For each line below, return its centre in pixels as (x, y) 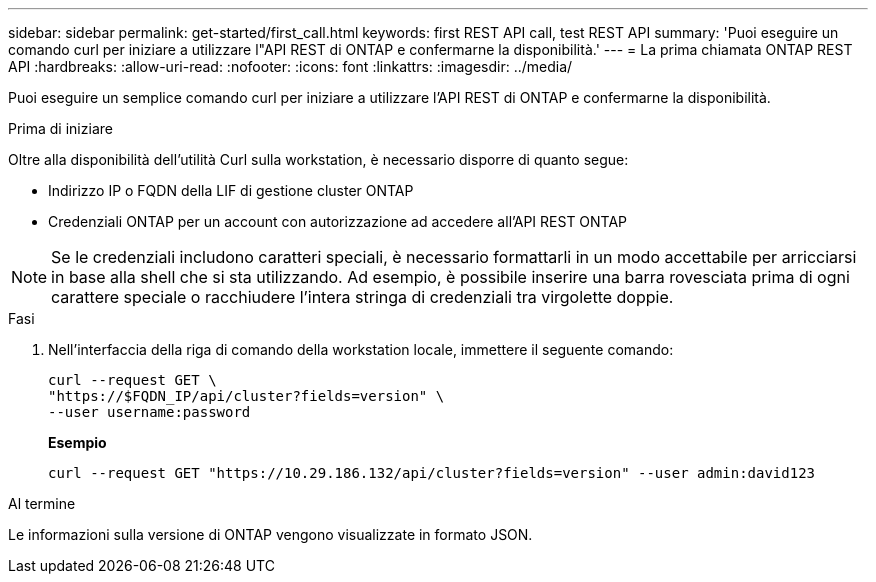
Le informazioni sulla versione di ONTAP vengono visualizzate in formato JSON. (270, 534)
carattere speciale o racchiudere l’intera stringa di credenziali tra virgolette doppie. (362, 297)
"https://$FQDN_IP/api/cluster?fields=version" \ (246, 396)
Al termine (42, 503)
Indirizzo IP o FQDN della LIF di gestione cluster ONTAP (231, 190)
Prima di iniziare (60, 128)
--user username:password (149, 412)
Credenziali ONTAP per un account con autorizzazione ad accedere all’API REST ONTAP (338, 221)
